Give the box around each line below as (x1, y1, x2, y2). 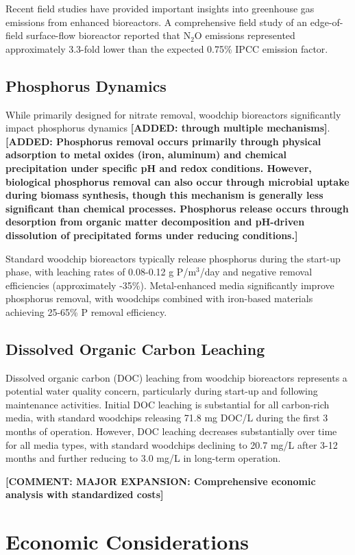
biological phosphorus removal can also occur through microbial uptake (5, 174, 350, 188)
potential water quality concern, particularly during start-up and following (5, 384, 318, 398)
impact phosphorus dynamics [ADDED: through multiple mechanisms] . (5, 121, 330, 135)
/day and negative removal (199, 264, 313, 279)
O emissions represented (194, 28, 295, 42)
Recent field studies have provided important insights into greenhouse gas (5, 1, 315, 15)
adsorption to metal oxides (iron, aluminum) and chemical (5, 147, 287, 162)
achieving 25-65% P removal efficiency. (5, 304, 167, 319)
